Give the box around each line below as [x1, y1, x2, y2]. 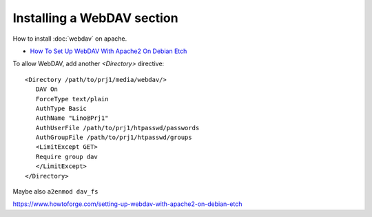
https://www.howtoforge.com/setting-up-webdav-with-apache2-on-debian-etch [12, 200, 242, 208]
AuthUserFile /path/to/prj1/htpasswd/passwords [35, 124, 200, 132]
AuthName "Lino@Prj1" [35, 114, 109, 122]
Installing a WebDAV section [12, 10, 178, 25]
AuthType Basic [35, 104, 87, 112]
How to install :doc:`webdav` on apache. [12, 34, 127, 43]
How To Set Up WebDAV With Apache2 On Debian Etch [30, 47, 187, 55]
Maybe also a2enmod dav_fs [12, 187, 99, 196]
